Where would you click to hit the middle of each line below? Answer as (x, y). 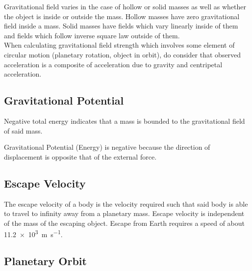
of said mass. (23, 130)
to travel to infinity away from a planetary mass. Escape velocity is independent (124, 213)
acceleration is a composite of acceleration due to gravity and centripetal (113, 64)
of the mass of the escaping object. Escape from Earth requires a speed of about (124, 223)
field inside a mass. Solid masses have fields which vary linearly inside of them (121, 26)
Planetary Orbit (45, 260)
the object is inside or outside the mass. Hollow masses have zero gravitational (122, 16)
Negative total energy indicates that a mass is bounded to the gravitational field (125, 121)
